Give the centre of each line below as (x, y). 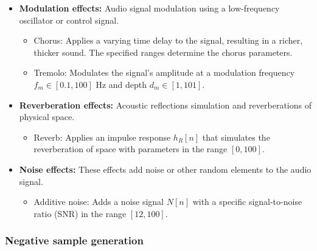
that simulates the (236, 137)
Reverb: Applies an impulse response (102, 137)
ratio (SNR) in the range (80, 213)
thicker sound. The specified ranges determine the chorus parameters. (163, 52)
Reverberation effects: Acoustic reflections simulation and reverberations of (165, 105)
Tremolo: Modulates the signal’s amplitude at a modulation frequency (164, 72)
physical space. (47, 117)
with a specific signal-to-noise (247, 202)
